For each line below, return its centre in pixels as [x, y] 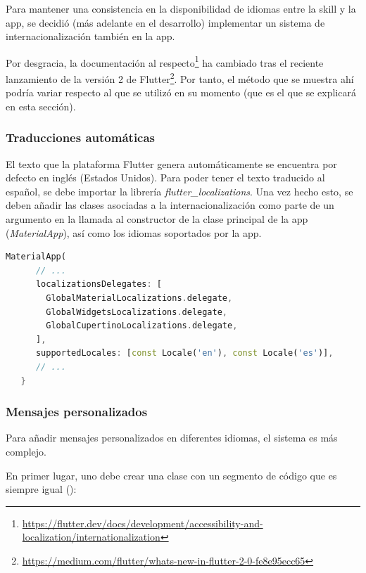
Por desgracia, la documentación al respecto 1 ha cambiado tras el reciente [165, 61]
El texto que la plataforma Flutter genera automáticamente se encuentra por [171, 163]
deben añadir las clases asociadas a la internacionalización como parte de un [170, 205]
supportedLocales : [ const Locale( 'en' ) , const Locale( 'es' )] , [184, 353]
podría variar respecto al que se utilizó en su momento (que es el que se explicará [181, 92]
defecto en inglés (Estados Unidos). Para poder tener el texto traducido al [165, 178]
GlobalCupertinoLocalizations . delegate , [142, 326]
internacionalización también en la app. [90, 36]
